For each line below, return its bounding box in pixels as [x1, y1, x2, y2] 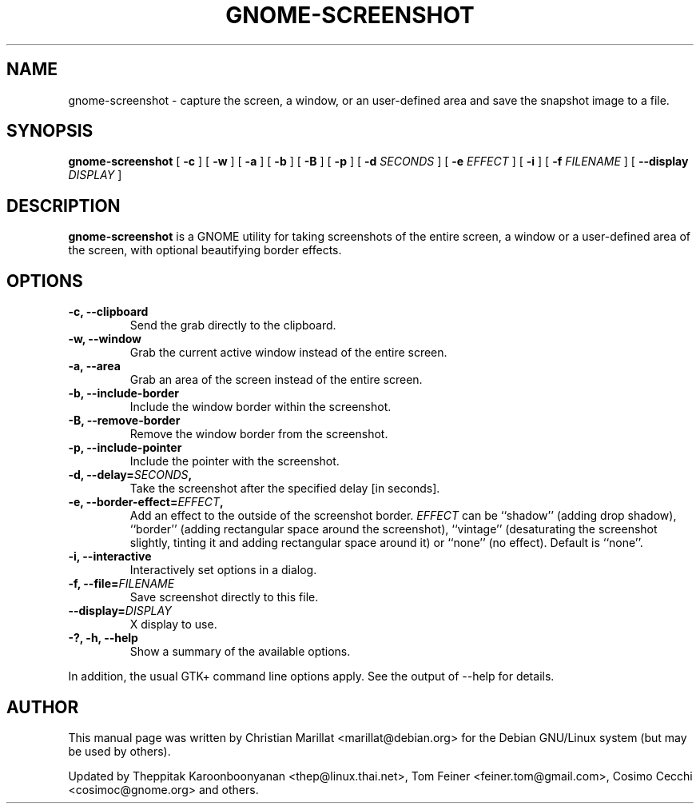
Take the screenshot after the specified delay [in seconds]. [129, 481, 440, 496]
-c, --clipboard [68, 305, 149, 319]
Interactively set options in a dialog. [129, 563, 317, 577]
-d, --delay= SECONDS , [68, 468, 193, 482]
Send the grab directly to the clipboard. [129, 318, 336, 333]
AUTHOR [6, 696, 79, 717]
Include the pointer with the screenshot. [129, 454, 340, 469]
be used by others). [68, 744, 171, 758]
